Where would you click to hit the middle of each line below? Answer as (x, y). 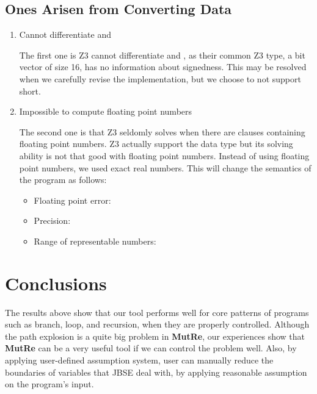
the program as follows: (63, 180)
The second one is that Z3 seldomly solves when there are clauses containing (162, 131)
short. (30, 91)
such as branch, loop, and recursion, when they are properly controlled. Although (157, 324)
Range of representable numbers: (95, 241)
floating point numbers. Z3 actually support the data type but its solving (156, 144)
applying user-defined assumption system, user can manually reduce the (139, 360)
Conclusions (56, 283)
